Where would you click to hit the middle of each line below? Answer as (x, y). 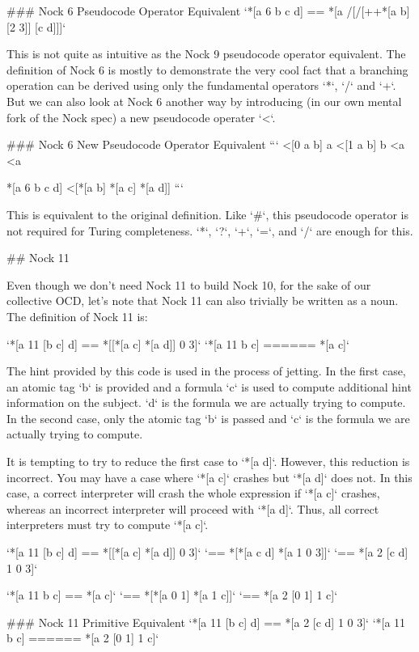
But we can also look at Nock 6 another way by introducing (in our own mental (204, 101)
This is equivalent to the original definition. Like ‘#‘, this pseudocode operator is (207, 214)
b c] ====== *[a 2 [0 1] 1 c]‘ (83, 638)
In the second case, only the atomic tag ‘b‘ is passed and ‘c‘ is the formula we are (208, 418)
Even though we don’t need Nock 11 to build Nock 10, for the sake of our (189, 284)
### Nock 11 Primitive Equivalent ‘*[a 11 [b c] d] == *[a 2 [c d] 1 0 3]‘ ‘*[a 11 (206, 622)
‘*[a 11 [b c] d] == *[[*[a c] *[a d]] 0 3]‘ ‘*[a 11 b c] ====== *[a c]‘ (178, 343)
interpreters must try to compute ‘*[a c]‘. (108, 525)
